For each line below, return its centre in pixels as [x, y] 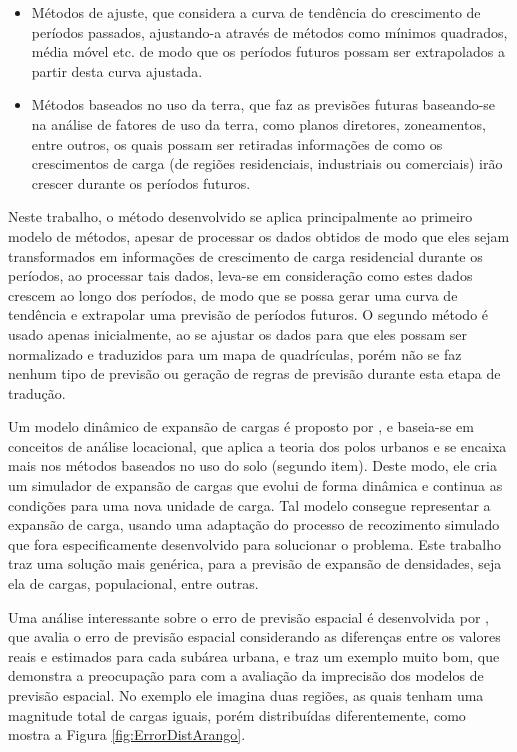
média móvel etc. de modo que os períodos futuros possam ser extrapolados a [268, 51]
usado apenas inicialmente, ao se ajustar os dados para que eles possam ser [237, 333]
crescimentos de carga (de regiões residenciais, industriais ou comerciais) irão [267, 163]
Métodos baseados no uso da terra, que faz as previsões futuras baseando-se [263, 104]
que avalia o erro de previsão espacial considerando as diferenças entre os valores [254, 636]
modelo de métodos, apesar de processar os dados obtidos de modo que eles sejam [259, 235]
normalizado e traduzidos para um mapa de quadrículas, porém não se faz [235, 353]
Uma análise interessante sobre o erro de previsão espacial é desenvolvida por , [249, 616]
